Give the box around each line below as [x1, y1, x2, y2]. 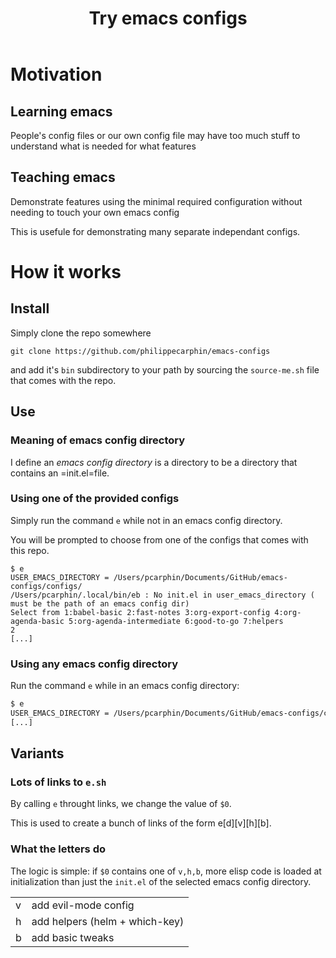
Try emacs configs [88, 7, 248, 30]
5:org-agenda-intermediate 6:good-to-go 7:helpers [68, 616, 284, 626]
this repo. [10, 544, 50, 556]
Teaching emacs [10, 169, 116, 186]
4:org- [274, 607, 302, 617]
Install [10, 300, 50, 317]
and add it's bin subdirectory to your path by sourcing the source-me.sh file [10, 363, 320, 376]
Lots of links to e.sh [10, 775, 107, 789]
